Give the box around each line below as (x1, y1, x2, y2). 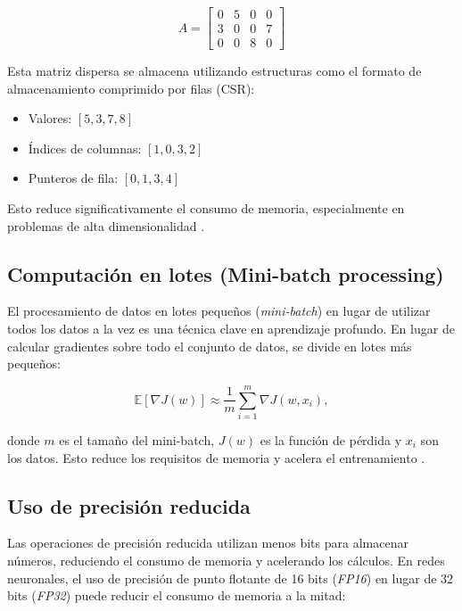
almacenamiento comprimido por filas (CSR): (7, 78, 255, 97)
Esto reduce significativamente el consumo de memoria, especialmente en (7, 199, 405, 218)
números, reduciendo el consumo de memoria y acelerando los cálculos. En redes (7, 550, 445, 569)
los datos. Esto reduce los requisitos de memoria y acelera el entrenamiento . (7, 448, 425, 467)
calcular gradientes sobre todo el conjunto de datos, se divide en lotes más (7, 336, 412, 355)
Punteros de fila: (28, 169, 119, 187)
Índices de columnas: (28, 138, 142, 157)
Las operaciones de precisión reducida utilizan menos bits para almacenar (7, 533, 408, 552)
